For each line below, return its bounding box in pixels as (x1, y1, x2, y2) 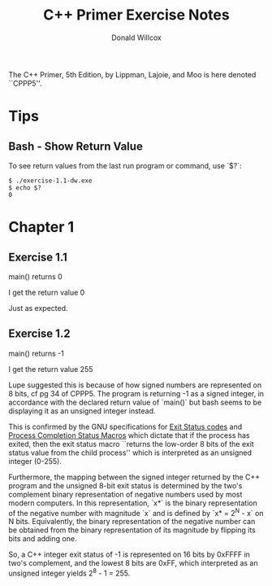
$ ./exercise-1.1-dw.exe (8, 177, 93, 185)
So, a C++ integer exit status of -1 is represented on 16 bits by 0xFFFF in (8, 549, 250, 559)
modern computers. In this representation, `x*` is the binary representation (8, 498, 257, 508)
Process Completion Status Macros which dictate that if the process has (8, 430, 250, 440)
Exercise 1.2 (8, 327, 71, 341)
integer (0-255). (8, 456, 63, 466)
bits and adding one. (8, 534, 77, 544)
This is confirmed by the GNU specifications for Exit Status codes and (8, 422, 243, 431)
